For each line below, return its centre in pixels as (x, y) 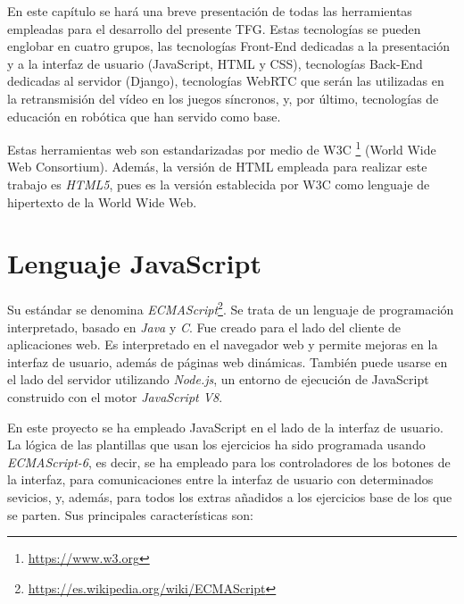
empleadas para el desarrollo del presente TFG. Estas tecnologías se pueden (214, 28)
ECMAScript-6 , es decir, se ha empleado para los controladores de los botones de (229, 461)
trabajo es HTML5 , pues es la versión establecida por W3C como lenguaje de (219, 184)
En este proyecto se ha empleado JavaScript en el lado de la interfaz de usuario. (225, 427)
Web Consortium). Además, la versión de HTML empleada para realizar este (217, 167)
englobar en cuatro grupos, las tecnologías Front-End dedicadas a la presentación (229, 46)
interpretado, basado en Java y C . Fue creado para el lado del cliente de (204, 327)
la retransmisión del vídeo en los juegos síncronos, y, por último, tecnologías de (223, 98)
